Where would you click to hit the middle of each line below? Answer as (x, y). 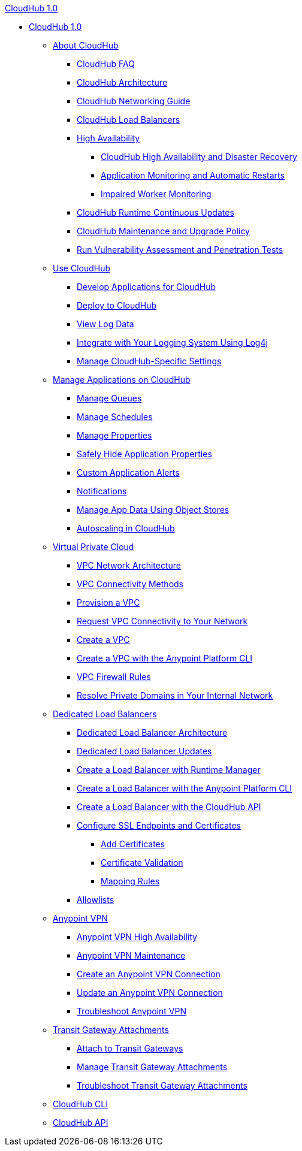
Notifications (102, 491)
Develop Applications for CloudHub (147, 287)
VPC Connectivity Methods (130, 584)
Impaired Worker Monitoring (156, 194)
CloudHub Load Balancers (129, 120)
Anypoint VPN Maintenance (131, 955)
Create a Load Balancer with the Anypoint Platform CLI (185, 788)
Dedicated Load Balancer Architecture (152, 732)
